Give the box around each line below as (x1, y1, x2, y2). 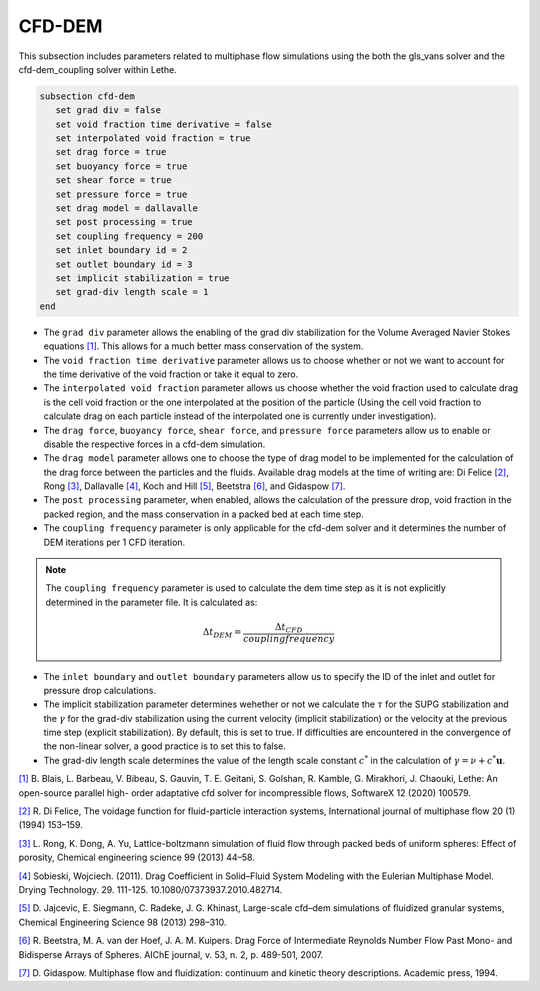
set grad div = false (55, 105, 162, 116)
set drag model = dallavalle (55, 203, 199, 214)
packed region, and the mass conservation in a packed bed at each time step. (43, 508, 364, 520)
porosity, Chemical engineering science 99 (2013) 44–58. (18, 851, 255, 864)
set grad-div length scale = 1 (55, 286, 209, 298)
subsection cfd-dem (39, 90, 135, 102)
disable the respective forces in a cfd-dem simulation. (43, 438, 266, 450)
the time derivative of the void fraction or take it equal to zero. (43, 368, 299, 380)
